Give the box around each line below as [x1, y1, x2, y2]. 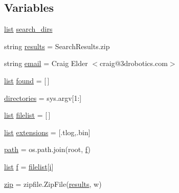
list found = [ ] [4, 75, 50, 85]
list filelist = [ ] [4, 110, 51, 120]
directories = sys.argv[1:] [4, 92, 82, 103]
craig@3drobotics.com [100, 58, 168, 69]
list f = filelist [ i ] [4, 161, 54, 171]
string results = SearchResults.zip [4, 40, 110, 51]
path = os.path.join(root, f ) [4, 144, 91, 155]
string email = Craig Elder [4, 58, 88, 69]
